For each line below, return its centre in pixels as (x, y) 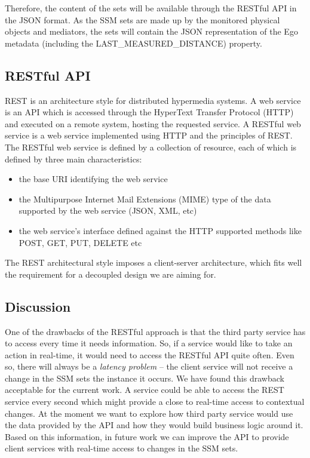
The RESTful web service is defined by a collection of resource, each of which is (151, 147)
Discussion (38, 306)
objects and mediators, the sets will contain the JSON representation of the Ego (151, 31)
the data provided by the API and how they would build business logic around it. (154, 425)
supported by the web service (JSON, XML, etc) (108, 210)
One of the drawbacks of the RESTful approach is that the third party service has (155, 331)
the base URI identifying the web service (93, 179)
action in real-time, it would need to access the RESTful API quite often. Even (150, 354)
